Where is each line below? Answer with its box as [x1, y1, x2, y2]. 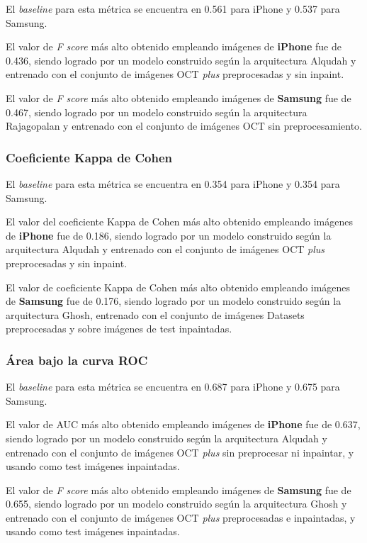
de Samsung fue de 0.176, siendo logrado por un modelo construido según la [6, 293, 341, 308]
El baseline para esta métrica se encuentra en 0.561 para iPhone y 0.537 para [6, 1, 340, 16]
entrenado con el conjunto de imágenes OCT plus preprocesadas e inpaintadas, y [6, 510, 356, 525]
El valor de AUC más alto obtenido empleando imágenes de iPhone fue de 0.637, [6, 417, 361, 432]
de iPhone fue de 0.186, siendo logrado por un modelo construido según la [6, 228, 332, 242]
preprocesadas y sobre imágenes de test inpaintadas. [6, 321, 232, 336]
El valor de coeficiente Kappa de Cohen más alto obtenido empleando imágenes [6, 279, 351, 294]
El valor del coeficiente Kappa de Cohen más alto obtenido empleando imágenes [6, 214, 353, 229]
